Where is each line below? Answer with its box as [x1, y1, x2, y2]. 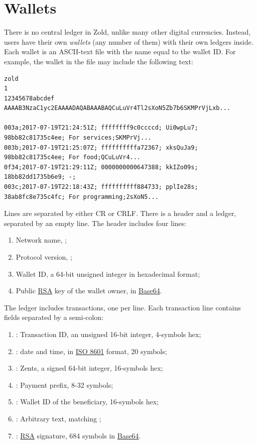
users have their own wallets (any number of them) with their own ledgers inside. [4, 36, 253, 47]
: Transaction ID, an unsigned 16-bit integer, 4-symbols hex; [16, 328, 201, 339]
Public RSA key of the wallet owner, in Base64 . [16, 285, 162, 296]
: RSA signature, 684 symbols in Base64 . [16, 430, 141, 440]
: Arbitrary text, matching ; [16, 413, 101, 423]
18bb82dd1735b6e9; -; [4, 173, 76, 181]
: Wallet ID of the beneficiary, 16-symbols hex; [16, 396, 159, 407]
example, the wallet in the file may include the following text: [4, 56, 193, 66]
